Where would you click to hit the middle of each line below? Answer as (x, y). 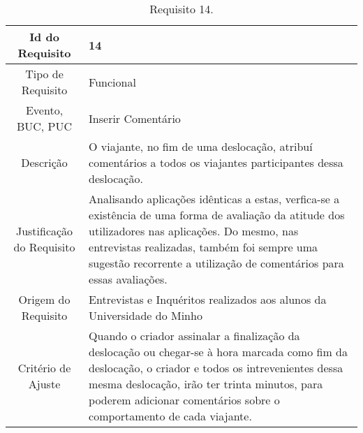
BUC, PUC (44, 126)
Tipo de (44, 74)
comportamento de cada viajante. (170, 416)
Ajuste (44, 384)
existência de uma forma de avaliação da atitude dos (217, 215)
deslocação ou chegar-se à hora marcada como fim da (218, 352)
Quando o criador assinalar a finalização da (194, 336)
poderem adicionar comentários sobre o (184, 400)
